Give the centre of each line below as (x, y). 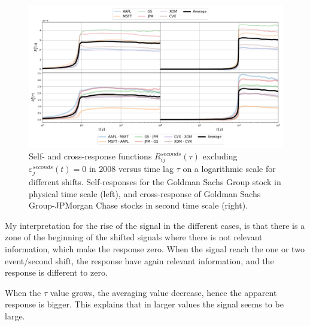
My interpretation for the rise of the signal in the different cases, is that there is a (155, 225)
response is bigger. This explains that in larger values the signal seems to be (144, 304)
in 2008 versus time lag (131, 168)
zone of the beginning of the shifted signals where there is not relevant (134, 237)
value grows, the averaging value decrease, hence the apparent (163, 292)
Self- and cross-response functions (90, 156)
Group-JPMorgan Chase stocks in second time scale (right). (139, 205)
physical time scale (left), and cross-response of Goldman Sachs (145, 193)
